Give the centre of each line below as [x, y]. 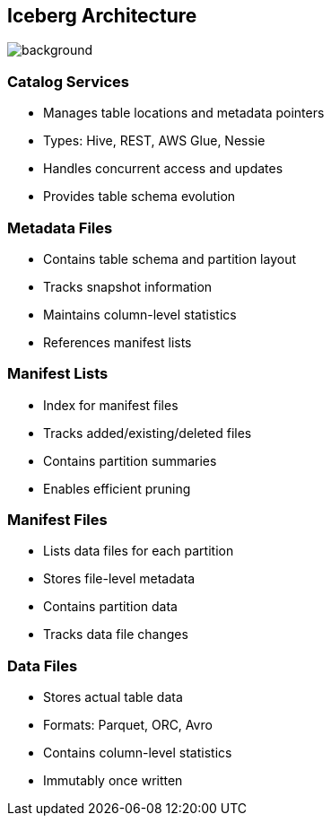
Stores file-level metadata [119, 579]
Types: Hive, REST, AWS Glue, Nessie [154, 141]
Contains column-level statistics [138, 753]
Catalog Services [68, 81]
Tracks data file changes [116, 635]
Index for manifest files [111, 405]
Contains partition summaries [130, 460]
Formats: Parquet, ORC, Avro [128, 725]
